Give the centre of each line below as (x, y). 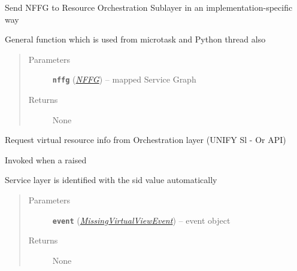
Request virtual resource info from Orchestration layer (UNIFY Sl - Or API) (146, 140)
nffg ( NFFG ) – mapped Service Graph (124, 79)
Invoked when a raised (46, 159)
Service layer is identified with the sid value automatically (111, 180)
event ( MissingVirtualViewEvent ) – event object (141, 220)
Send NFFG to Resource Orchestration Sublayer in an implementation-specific (149, 7)
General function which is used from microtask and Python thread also (135, 39)
